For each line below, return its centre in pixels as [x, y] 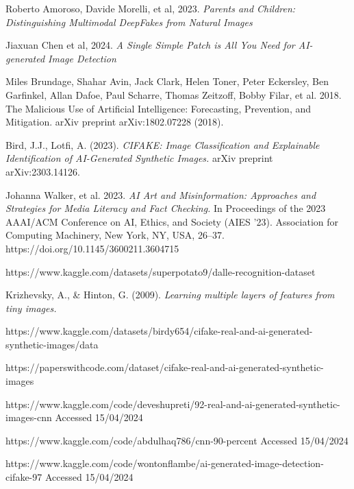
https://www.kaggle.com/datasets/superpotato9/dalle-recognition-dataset [161, 271]
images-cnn [29, 417]
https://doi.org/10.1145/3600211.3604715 [92, 248]
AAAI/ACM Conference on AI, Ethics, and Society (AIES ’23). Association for [172, 221]
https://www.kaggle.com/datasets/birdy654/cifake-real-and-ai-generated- [159, 331]
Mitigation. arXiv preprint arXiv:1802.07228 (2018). [115, 122]
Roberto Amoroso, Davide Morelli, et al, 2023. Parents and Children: [151, 8]
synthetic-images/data [52, 344]
